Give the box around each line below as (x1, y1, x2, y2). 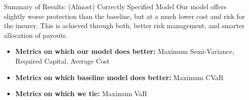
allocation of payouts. (4, 30, 68, 40)
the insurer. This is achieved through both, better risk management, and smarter (4, 20, 245, 31)
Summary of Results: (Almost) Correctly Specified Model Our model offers (4, 1, 227, 11)
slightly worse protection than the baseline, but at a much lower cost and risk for (4, 11, 245, 21)
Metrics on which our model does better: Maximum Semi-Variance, (15, 46, 234, 56)
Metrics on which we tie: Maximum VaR (15, 88, 148, 99)
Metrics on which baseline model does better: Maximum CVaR (15, 72, 224, 82)
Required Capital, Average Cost (15, 55, 110, 66)
